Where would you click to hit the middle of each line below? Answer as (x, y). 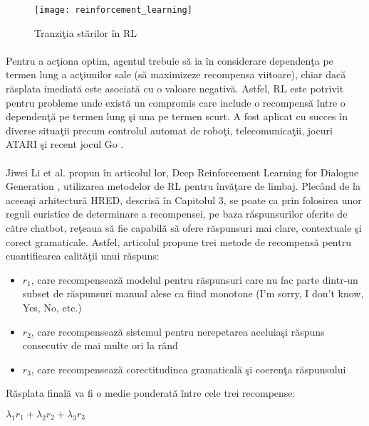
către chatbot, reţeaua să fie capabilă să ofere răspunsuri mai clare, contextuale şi (184, 227)
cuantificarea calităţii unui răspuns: (83, 256)
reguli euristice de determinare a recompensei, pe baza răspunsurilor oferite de (177, 214)
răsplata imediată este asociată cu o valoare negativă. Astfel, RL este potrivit (175, 89)
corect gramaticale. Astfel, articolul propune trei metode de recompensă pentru (178, 241)
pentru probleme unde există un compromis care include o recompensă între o (176, 102)
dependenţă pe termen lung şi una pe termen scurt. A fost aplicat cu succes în (177, 116)
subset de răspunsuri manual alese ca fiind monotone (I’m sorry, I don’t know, (193, 293)
